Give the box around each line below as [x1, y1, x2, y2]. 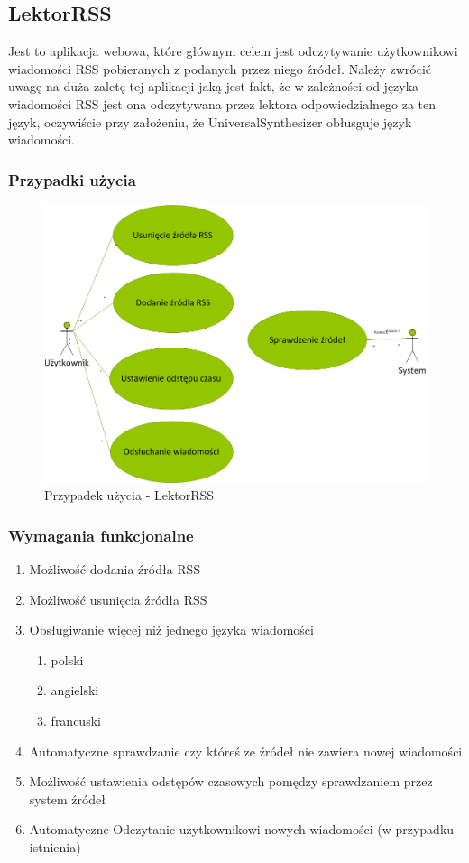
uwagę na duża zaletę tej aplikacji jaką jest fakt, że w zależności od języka [8, 77, 419, 96]
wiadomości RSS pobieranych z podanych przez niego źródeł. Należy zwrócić [8, 59, 432, 78]
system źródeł [29, 789, 106, 808]
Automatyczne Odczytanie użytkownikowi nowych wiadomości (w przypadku [29, 820, 455, 839]
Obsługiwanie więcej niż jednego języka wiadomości [29, 620, 314, 639]
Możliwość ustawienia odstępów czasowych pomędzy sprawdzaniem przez [29, 772, 433, 791]
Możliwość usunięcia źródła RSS [29, 589, 207, 608]
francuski [51, 711, 101, 730]
